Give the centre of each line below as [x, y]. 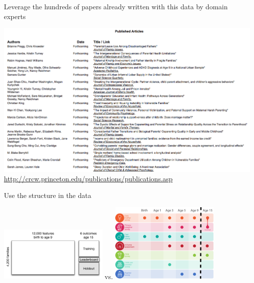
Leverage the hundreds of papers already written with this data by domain [116, 6]
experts [15, 16]
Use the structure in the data [48, 195]
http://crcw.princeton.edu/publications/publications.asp [88, 179]
